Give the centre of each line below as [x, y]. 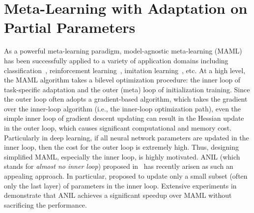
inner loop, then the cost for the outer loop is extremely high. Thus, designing [122, 147]
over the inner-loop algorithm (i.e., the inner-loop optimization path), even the [123, 108]
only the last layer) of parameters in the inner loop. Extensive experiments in [120, 185]
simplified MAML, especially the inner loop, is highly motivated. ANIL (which [122, 156]
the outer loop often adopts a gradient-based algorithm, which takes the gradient [126, 99]
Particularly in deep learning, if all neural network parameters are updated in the [127, 137]
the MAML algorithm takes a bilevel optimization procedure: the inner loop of [122, 80]
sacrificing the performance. [45, 204]
